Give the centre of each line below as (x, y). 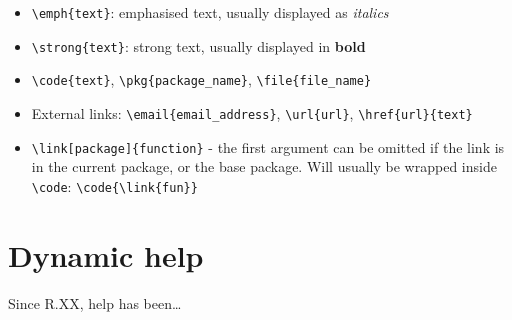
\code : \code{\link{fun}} (114, 185)
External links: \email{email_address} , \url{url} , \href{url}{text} (252, 112)
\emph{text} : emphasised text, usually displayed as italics (210, 12)
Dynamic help (106, 254)
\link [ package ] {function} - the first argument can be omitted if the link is (268, 146)
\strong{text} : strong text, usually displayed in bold (198, 45)
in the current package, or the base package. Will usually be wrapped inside (264, 166)
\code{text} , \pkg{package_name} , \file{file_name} (201, 79)
